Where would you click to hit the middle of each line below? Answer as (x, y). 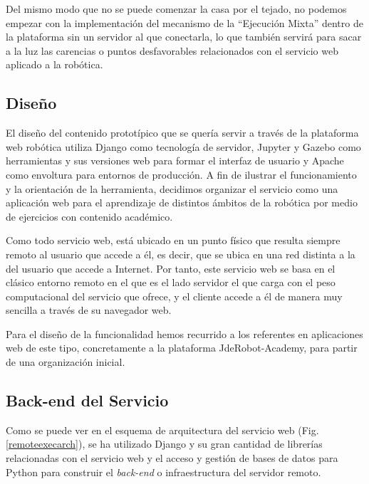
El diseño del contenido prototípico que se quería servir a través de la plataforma (182, 133)
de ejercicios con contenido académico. (89, 216)
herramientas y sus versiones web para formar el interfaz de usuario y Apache (175, 161)
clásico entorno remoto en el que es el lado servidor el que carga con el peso (171, 282)
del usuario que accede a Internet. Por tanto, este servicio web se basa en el (171, 268)
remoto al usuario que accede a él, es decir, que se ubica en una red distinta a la (181, 254)
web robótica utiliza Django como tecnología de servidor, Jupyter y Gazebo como (183, 146)
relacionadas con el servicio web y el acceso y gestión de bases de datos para (172, 458)
